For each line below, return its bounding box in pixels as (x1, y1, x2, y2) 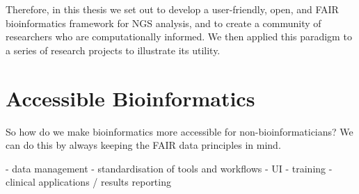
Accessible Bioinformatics (6, 83, 255, 112)
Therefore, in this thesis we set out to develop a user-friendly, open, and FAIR (6, 2, 339, 16)
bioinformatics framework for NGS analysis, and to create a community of (6, 15, 321, 30)
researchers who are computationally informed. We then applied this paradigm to (6, 29, 352, 44)
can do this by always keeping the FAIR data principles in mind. (6, 138, 281, 152)
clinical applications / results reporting (6, 175, 171, 189)
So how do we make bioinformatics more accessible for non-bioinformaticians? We (6, 124, 353, 138)
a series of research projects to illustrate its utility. (6, 42, 221, 57)
